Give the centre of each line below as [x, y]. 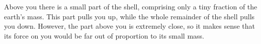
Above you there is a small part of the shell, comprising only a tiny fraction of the [131, 6]
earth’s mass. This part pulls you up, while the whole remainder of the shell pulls [129, 16]
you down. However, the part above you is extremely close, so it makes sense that [130, 26]
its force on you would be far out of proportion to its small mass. [104, 35]
